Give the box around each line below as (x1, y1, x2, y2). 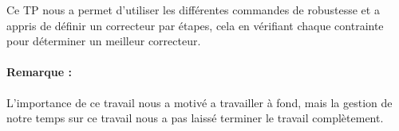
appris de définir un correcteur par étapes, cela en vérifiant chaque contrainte (6, 17, 384, 33)
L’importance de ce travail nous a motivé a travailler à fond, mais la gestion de (6, 94, 393, 110)
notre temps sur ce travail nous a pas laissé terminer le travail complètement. (6, 110, 384, 126)
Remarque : (6, 64, 72, 80)
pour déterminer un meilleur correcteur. (6, 33, 201, 49)
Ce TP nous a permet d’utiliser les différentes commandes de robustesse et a (6, 2, 380, 17)
